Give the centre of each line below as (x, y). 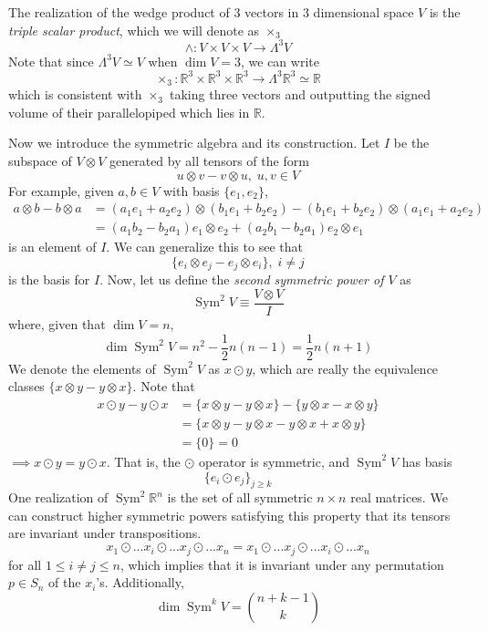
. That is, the (143, 461)
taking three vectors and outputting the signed (301, 94)
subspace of (40, 161)
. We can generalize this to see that (204, 247)
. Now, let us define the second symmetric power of (242, 279)
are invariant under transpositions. (105, 533)
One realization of (58, 497)
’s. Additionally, (140, 582)
